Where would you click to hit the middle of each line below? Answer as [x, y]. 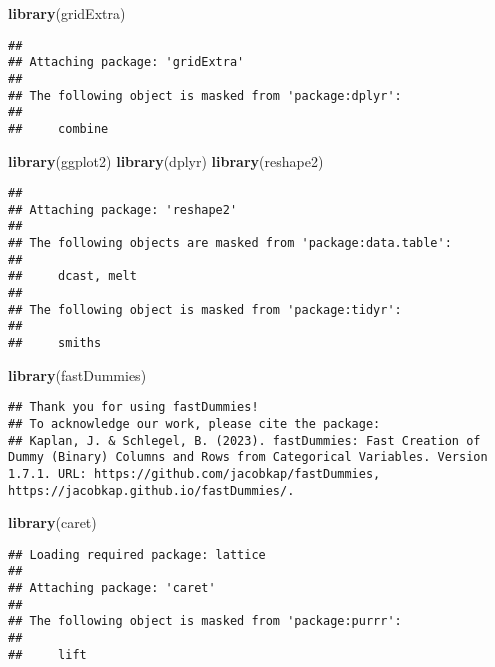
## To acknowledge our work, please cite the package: [194, 423]
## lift [47, 654]
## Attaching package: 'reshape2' [123, 209]
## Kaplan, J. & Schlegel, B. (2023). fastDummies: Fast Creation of [244, 440]
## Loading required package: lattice [137, 554]
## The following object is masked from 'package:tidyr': [205, 309]
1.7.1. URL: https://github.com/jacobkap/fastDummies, [194, 473]
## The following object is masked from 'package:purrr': [205, 621]
